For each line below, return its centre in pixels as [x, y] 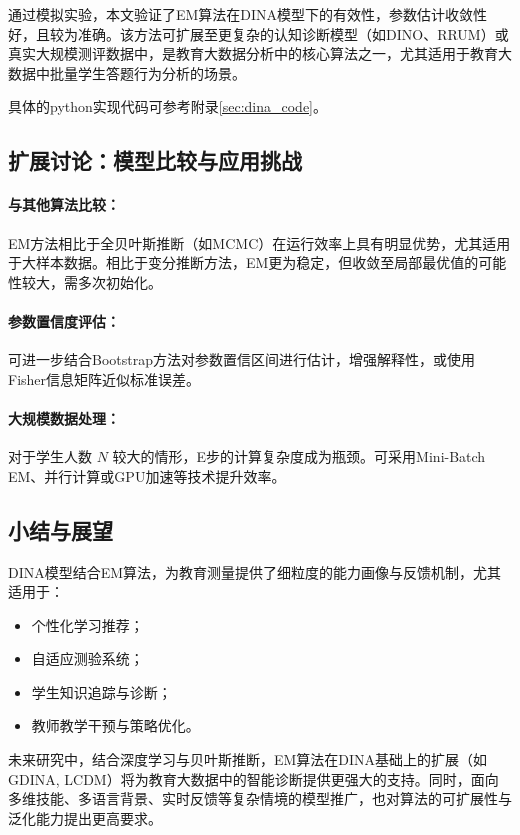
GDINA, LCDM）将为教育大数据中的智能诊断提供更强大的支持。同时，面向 [253, 778]
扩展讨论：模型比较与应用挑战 [155, 160]
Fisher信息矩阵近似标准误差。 [104, 378]
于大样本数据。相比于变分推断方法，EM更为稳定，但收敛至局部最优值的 [243, 262]
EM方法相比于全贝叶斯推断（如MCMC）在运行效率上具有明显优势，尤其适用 [259, 242]
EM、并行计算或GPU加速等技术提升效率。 [147, 475]
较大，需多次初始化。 [91, 281]
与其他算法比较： [64, 204]
